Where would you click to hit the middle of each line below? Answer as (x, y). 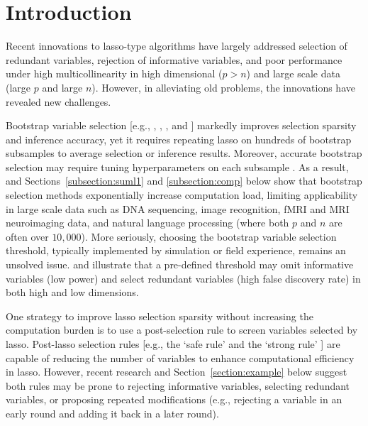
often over (27, 236)
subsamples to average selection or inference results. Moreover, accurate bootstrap (184, 153)
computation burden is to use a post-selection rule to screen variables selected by (182, 330)
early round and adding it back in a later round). (112, 413)
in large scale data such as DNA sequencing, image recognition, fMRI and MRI (178, 208)
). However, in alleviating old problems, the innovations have (223, 87)
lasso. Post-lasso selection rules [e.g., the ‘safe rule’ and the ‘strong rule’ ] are (173, 344)
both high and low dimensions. (72, 292)
